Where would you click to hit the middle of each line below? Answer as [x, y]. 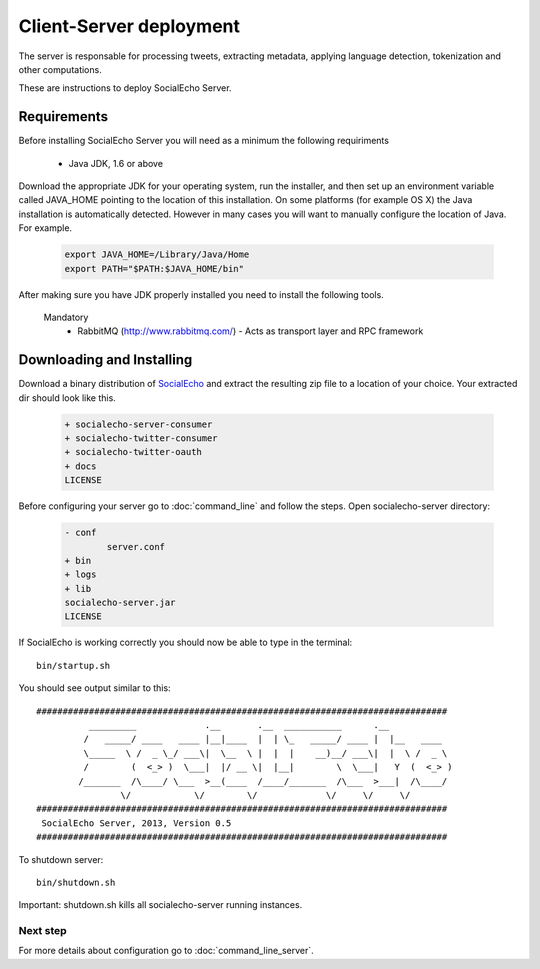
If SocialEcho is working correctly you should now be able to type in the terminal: [185, 642]
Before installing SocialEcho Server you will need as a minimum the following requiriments [204, 141]
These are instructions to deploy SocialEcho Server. [125, 88]
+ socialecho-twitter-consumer [141, 438]
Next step [42, 931]
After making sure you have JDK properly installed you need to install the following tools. [201, 294]
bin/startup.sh [73, 665]
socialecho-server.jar [120, 603]
